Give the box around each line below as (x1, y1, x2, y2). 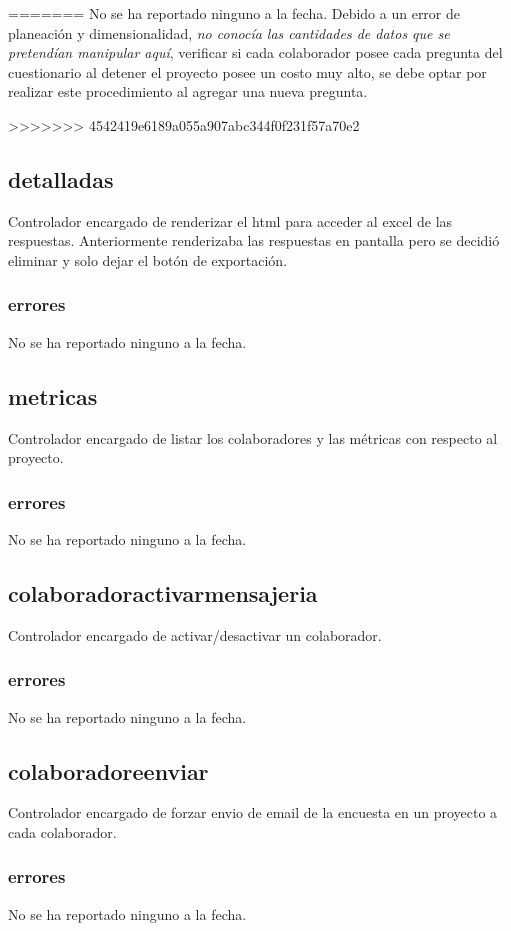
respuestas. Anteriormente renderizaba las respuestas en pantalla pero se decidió (8, 230, 500, 251)
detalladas (8, 163, 114, 194)
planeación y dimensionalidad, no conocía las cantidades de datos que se (8, 22, 450, 43)
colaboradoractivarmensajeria (8, 577, 318, 608)
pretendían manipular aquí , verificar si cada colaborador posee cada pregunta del (8, 42, 503, 63)
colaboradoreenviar (8, 755, 209, 786)
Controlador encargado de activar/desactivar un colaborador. (8, 624, 382, 645)
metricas (8, 380, 98, 411)
